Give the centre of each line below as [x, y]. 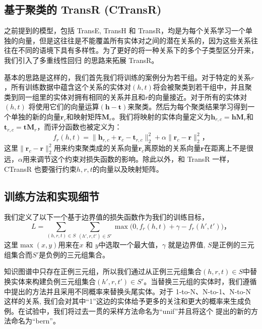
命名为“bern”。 [35, 321]
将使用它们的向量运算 [64, 107]
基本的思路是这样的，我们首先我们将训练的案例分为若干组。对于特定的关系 [127, 77]
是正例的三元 [233, 245]
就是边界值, [187, 245]
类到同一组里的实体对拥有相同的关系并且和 [75, 96]
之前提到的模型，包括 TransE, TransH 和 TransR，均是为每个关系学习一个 [125, 30]
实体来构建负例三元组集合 [53, 281]
